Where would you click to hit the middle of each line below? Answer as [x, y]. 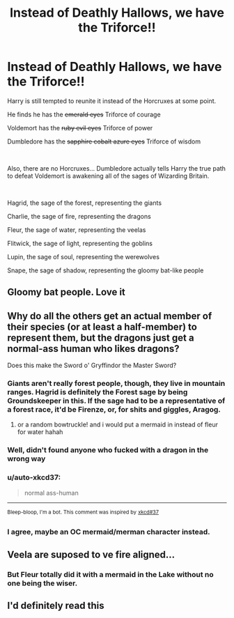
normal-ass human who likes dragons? [93, 349]
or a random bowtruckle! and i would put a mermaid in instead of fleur [117, 425]
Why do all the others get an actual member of [110, 316]
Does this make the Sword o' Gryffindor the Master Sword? [92, 365]
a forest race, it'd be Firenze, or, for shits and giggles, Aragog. [114, 410]
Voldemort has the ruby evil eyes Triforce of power [80, 128]
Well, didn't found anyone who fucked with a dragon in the [108, 450]
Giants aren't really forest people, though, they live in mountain [116, 383]
